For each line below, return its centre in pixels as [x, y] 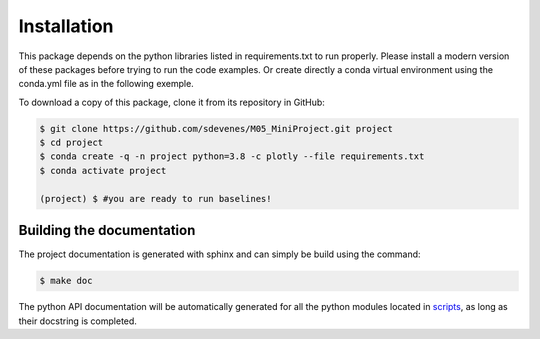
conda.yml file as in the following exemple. [106, 84]
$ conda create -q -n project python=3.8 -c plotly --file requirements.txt [232, 156]
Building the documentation [107, 230]
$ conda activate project [103, 170]
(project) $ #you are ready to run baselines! [155, 198]
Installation [66, 26]
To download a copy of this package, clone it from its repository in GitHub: [171, 102]
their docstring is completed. [77, 321]
